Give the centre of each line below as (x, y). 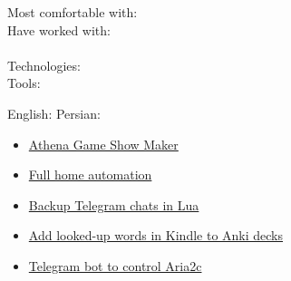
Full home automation (90, 174)
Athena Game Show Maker (103, 144)
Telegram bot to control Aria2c (115, 265)
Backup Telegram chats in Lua (114, 204)
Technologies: (44, 65)
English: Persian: (54, 113)
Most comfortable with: (73, 12)
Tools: (24, 83)
